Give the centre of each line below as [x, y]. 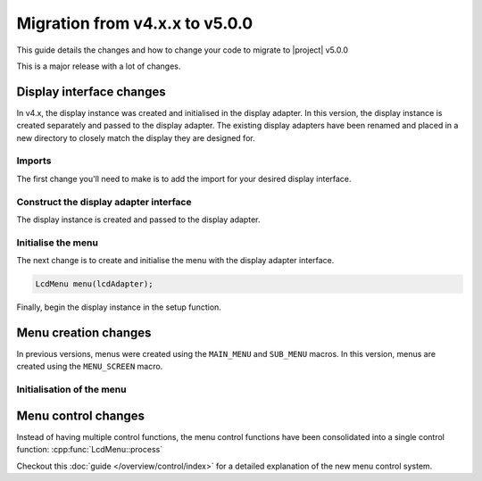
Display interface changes [91, 91]
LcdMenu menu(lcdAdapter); [94, 284]
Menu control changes [81, 415]
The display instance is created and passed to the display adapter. [138, 220]
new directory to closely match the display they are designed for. [136, 137]
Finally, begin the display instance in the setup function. [119, 307]
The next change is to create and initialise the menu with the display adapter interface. [175, 261]
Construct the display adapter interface [104, 202]
